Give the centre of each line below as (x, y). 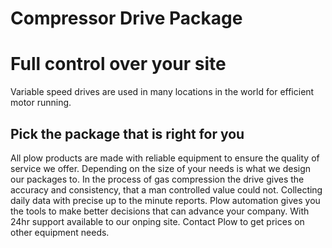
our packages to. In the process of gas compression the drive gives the (157, 179)
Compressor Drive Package (126, 18)
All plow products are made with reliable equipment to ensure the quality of (165, 158)
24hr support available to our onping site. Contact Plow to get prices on (157, 221)
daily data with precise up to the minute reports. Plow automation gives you (165, 200)
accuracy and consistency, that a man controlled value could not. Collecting (166, 189)
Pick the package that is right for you (127, 133)
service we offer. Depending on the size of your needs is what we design (161, 168)
